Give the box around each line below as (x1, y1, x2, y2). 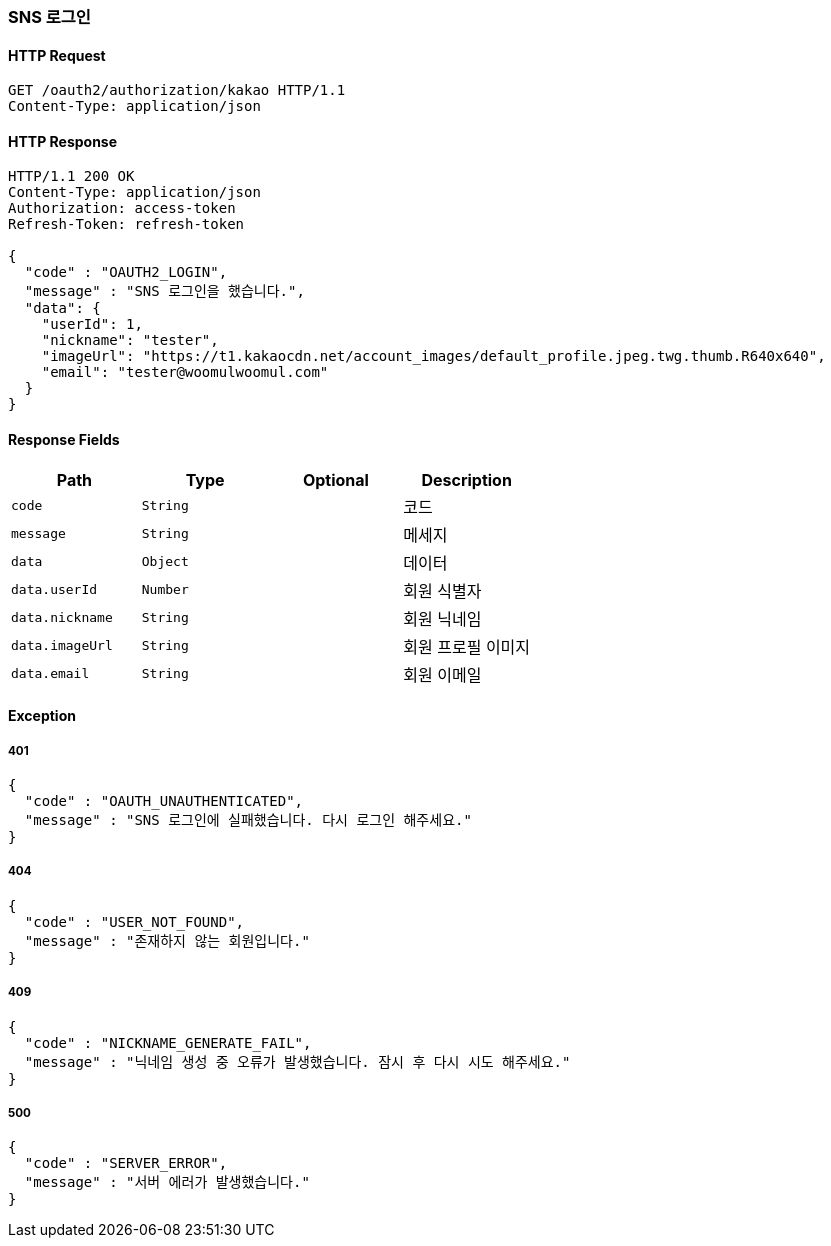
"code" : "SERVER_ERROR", (24, 1155, 228, 1172)
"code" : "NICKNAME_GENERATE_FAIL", (24, 1034, 312, 1051)
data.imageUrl (11, 638, 113, 654)
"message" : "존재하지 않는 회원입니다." (24, 932, 310, 949)
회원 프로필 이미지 (403, 636, 531, 657)
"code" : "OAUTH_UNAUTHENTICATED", (24, 793, 304, 810)
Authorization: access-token (8, 200, 236, 217)
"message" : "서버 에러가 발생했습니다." (24, 1174, 310, 1191)
